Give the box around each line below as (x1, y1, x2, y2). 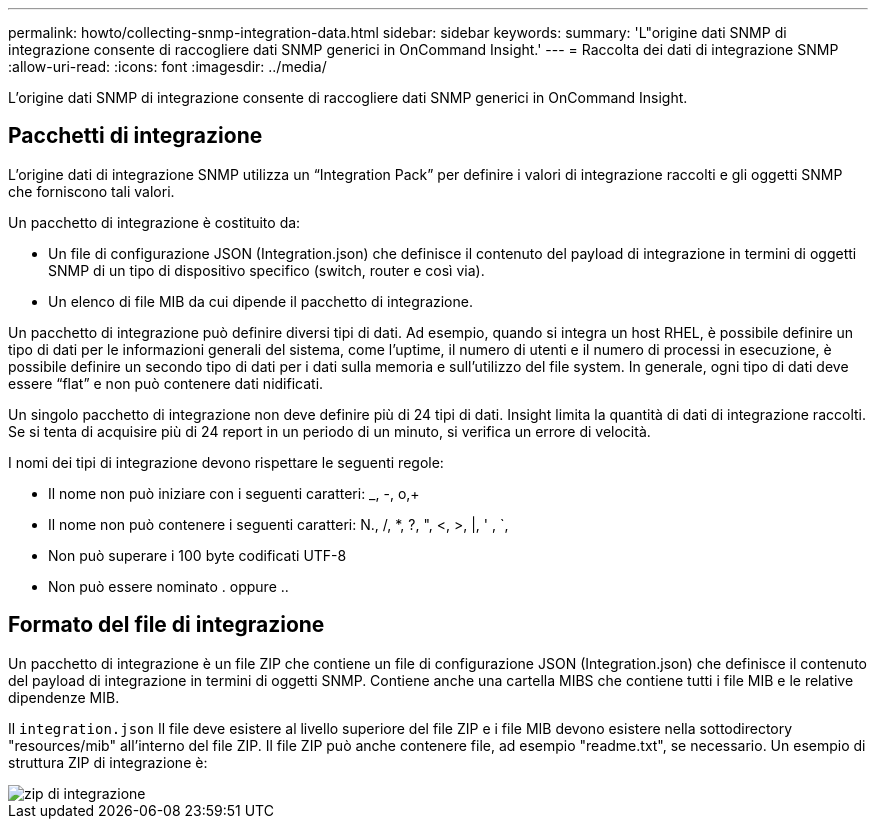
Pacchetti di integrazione (8, 123, 263, 149)
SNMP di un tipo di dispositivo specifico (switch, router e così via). (48, 261, 485, 279)
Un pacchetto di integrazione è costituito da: (8, 213, 301, 231)
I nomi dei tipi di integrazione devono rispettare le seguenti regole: (8, 453, 444, 471)
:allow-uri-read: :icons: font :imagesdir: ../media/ (8, 58, 327, 75)
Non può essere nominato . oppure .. (48, 577, 289, 595)
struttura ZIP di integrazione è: (8, 753, 208, 771)
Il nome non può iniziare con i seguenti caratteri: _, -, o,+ (48, 484, 420, 502)
